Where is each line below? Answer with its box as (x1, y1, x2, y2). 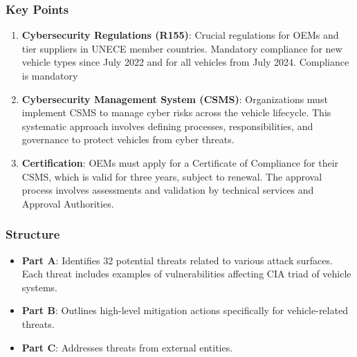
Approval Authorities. (21, 196, 114, 210)
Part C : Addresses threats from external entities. (21, 340, 233, 354)
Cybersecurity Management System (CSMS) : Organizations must (21, 91, 328, 106)
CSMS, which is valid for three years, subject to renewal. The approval (21, 169, 322, 183)
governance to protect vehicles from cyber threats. (21, 132, 235, 147)
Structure (6, 226, 60, 243)
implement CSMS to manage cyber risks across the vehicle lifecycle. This (21, 105, 331, 120)
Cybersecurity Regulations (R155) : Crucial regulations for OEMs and (21, 28, 339, 42)
